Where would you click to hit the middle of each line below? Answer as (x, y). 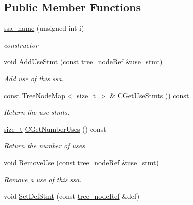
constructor (21, 45)
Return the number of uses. (46, 146)
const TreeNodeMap (35, 95)
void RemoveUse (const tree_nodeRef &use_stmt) (81, 162)
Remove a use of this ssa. (43, 179)
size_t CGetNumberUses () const (55, 129)
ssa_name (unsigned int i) (44, 28)
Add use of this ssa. (34, 78)
